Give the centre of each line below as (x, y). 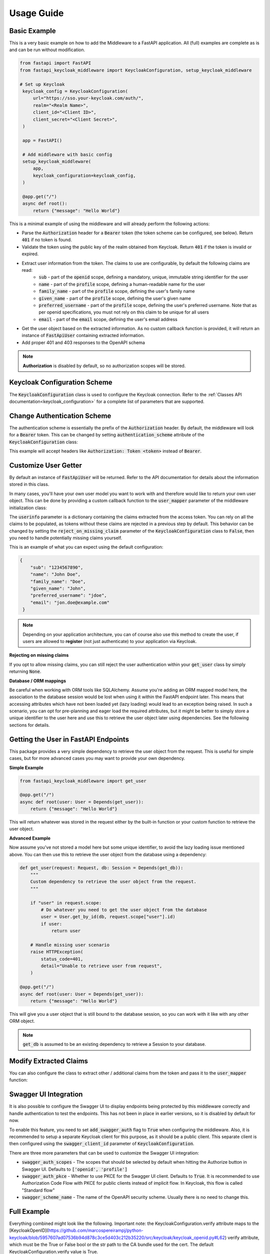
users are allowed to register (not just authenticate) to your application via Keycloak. (110, 641)
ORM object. (22, 1021)
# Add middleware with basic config (67, 154)
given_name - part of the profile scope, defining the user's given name (115, 298)
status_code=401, (62, 959)
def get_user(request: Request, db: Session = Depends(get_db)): (101, 868)
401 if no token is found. (47, 240)
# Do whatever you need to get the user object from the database (124, 910)
